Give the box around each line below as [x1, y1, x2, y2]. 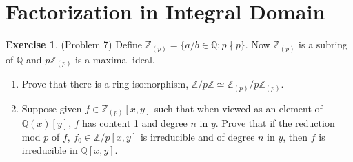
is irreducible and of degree [140, 129, 255, 143]
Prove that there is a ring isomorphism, [21, 77, 189, 91]
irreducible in [21, 143, 78, 157]
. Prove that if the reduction [215, 116, 335, 130]
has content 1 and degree [82, 116, 188, 130]
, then [283, 129, 308, 143]
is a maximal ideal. [75, 52, 155, 66]
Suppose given [21, 101, 82, 115]
